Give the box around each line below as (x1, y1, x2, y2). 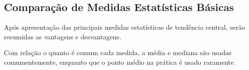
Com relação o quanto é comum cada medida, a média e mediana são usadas (4, 47, 232, 58)
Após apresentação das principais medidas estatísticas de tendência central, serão (4, 22, 246, 32)
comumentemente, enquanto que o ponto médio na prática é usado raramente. (4, 57, 236, 67)
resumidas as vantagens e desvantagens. (4, 31, 121, 41)
